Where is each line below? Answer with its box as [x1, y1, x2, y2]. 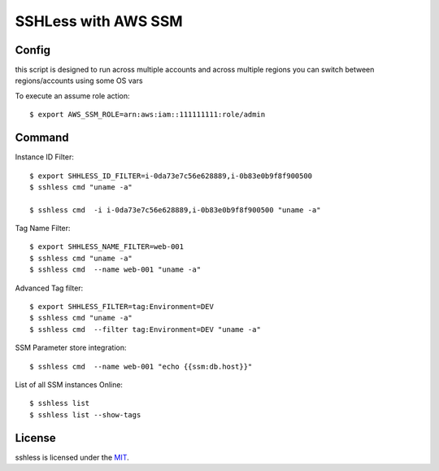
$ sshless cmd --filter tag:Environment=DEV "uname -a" [29, 325, 262, 334]
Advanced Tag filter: [15, 283, 84, 293]
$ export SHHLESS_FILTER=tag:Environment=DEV [29, 302, 215, 312]
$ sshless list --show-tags [29, 410, 141, 419]
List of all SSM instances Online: [15, 380, 124, 390]
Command [15, 131, 69, 145]
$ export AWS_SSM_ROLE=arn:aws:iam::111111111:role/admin [29, 110, 266, 120]
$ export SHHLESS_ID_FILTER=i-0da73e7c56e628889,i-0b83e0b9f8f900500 [29, 171, 313, 181]
